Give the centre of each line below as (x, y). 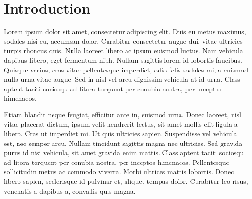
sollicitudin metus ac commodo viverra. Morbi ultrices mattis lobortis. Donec (119, 172)
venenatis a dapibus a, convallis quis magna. (70, 190)
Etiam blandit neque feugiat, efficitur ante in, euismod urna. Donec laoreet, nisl (123, 114)
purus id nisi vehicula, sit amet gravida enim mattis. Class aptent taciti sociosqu (124, 153)
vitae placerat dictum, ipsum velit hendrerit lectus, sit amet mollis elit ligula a (121, 124)
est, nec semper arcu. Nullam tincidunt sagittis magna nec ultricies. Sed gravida (123, 143)
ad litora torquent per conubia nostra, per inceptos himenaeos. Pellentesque (117, 162)
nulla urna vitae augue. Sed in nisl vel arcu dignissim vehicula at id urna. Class (122, 79)
